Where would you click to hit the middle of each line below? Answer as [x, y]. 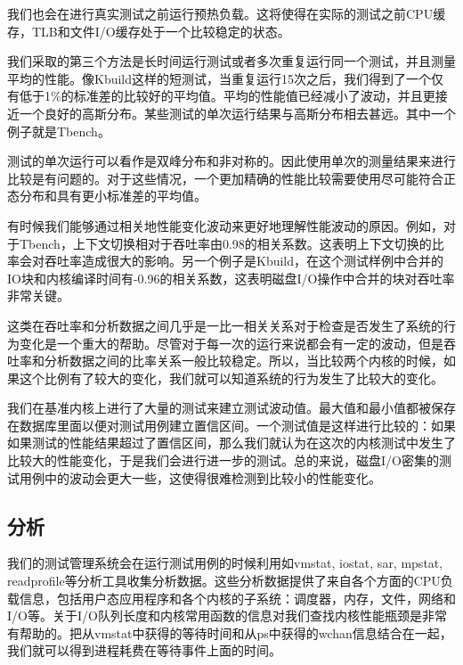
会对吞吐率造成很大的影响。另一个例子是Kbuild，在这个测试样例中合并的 [231, 261]
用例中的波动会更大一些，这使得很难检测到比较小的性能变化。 [200, 477]
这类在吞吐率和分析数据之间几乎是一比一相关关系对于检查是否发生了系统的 [225, 325]
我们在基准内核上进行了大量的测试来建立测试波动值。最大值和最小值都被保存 [231, 408]
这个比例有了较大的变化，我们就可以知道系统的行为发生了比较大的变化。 [231, 378]
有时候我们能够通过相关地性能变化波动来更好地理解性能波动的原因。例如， [225, 225]
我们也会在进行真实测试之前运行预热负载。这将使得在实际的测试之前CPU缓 [227, 13]
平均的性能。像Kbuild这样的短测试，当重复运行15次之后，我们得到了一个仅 [226, 78]
